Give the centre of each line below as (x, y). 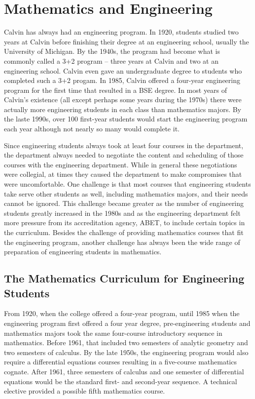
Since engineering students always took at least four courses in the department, (124, 145)
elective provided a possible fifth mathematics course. (85, 391)
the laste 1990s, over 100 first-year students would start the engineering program (126, 119)
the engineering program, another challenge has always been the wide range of (122, 242)
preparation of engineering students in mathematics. (83, 252)
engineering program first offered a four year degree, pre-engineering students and (127, 323)
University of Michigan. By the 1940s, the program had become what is (112, 51)
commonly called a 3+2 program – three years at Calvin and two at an (111, 60)
